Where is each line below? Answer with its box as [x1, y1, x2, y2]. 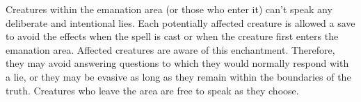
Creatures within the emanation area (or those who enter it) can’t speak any [6, 2, 332, 16]
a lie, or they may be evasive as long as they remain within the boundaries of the [6, 69, 351, 83]
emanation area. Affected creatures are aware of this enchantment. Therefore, [6, 42, 335, 57]
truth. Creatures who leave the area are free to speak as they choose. [6, 83, 299, 97]
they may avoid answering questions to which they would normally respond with [6, 56, 349, 70]
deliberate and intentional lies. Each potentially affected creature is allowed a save [6, 15, 355, 30]
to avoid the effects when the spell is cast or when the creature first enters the [6, 29, 339, 43]
